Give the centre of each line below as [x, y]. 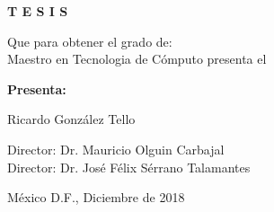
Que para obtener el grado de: [90, 41]
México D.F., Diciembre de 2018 [96, 197]
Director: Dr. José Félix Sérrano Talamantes [129, 167]
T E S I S [38, 11]
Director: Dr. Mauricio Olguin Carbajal [116, 149]
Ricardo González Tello [71, 119]
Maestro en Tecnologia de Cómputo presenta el [137, 59]
